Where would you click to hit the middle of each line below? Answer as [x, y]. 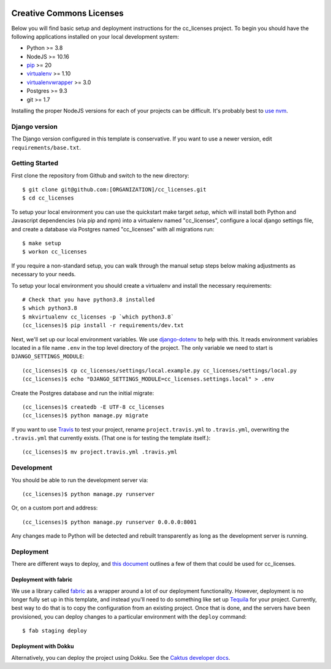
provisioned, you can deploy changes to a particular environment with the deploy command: [129, 616]
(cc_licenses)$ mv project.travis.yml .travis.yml [100, 452]
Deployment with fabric [42, 579]
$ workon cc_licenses [55, 252]
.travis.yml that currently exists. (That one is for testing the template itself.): [111, 438]
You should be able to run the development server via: [80, 480]
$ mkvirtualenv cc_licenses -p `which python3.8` [98, 317]
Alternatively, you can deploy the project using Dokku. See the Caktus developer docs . [121, 657]
